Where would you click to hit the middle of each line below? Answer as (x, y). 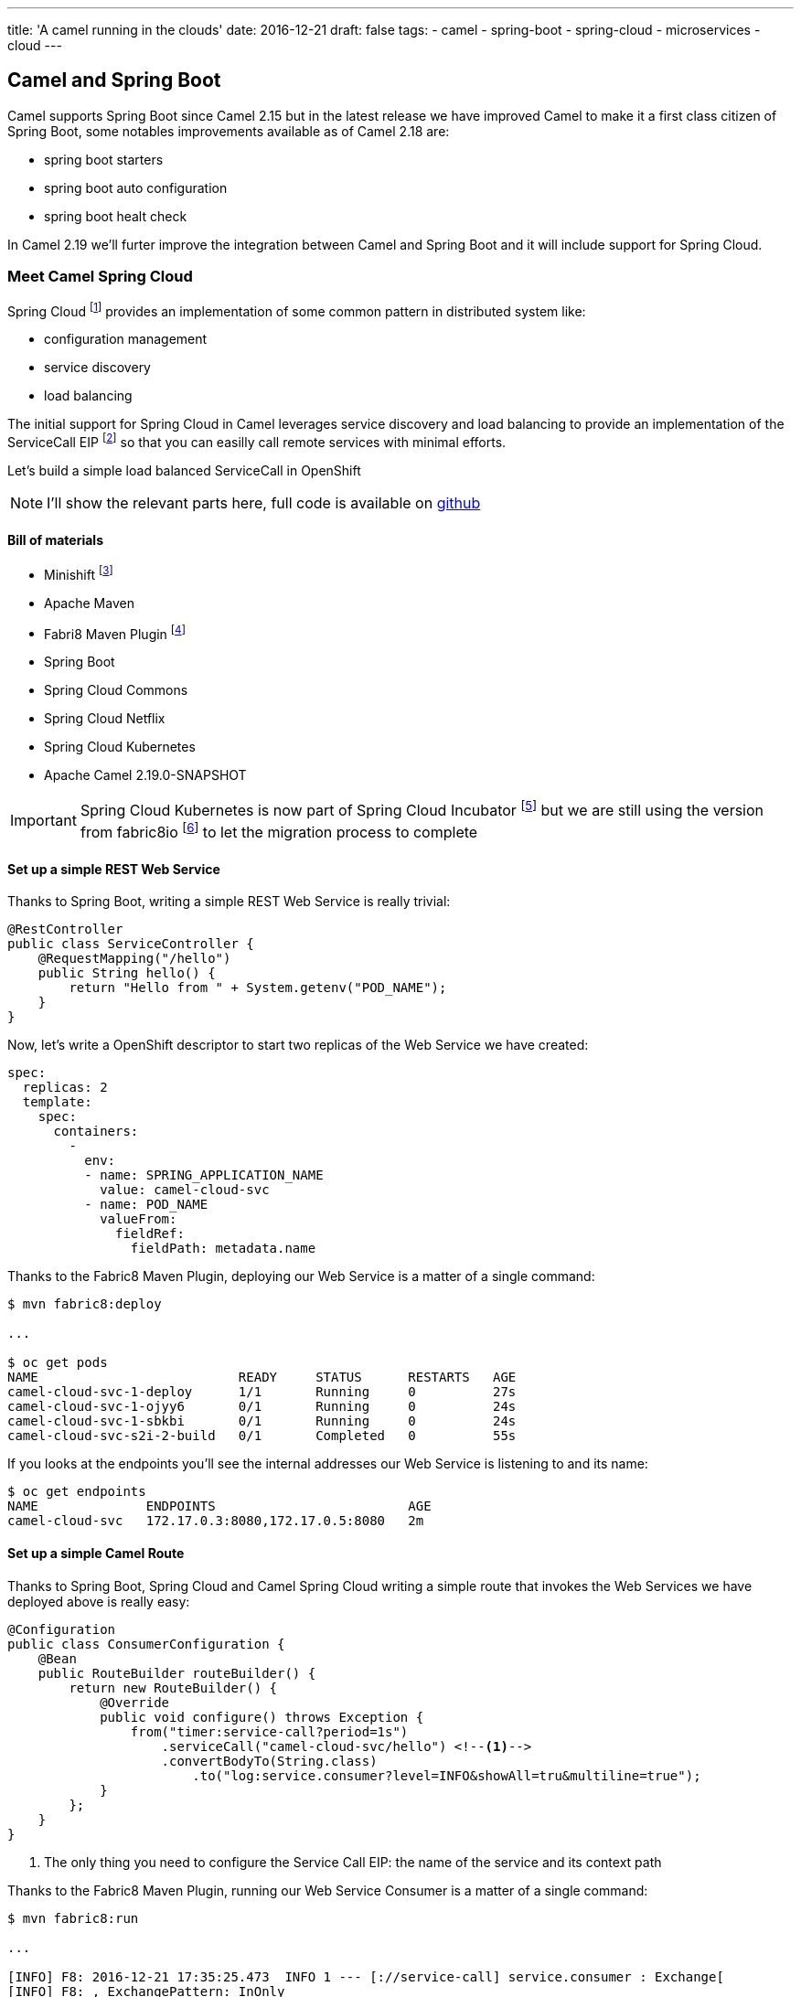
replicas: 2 (65, 1088)
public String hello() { (127, 973)
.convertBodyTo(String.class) (269, 1761)
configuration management (126, 339)
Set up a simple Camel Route (96, 1553)
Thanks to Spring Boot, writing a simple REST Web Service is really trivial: (229, 902)
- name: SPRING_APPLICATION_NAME (204, 1175)
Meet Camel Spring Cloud (100, 277)
